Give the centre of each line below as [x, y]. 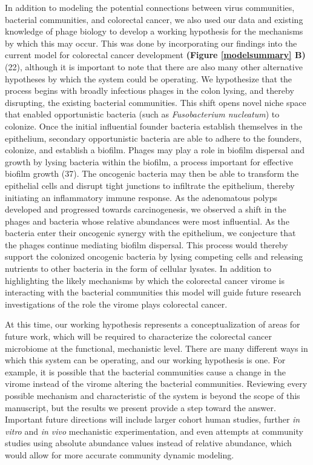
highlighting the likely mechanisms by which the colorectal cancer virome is [145, 280]
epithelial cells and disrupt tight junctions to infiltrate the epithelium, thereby [150, 185]
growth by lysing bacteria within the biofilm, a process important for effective [149, 161]
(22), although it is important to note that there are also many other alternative [154, 66]
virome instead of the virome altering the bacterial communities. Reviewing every [156, 384]
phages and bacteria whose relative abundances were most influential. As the [147, 221]
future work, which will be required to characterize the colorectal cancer [138, 336]
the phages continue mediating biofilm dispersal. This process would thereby [147, 244]
